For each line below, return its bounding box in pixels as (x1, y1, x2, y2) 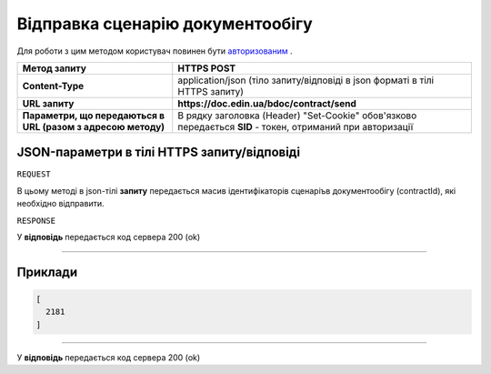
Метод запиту (22, 62, 86, 75)
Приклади (16, 264, 78, 279)
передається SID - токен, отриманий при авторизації (177, 120, 414, 133)
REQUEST (16, 169, 52, 179)
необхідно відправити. (16, 198, 105, 209)
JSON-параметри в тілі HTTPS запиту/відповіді (16, 145, 300, 160)
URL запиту (22, 96, 75, 109)
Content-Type (22, 79, 85, 92)
